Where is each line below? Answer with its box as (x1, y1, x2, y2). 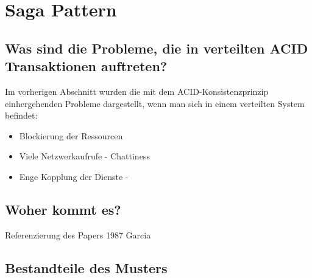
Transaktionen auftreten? (5, 57, 168, 75)
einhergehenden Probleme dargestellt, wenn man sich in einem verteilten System (5, 97, 305, 109)
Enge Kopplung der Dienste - (19, 170, 129, 182)
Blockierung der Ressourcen (19, 129, 123, 142)
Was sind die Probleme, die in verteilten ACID (5, 38, 308, 57)
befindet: (5, 109, 38, 122)
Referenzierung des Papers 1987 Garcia (5, 228, 151, 241)
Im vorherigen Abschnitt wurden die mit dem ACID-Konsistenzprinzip (5, 85, 269, 97)
